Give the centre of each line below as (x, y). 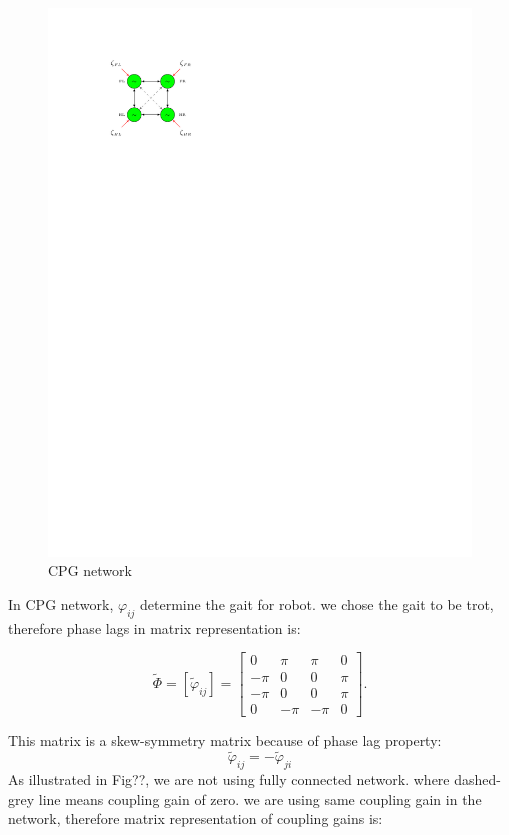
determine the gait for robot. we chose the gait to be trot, (317, 604)
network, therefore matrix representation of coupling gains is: (195, 818)
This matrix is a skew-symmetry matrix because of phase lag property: (225, 739)
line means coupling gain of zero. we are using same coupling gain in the (260, 798)
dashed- (477, 779)
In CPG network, (61, 604)
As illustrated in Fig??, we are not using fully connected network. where (229, 779)
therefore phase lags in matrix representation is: (154, 627)
